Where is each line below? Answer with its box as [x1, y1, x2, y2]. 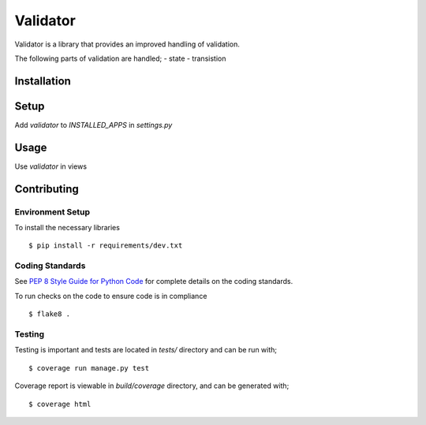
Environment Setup [14, 206, 91, 217]
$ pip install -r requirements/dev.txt [28, 241, 183, 250]
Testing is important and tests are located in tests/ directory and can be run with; [14, 345, 278, 355]
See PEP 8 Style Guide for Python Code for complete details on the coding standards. [14, 277, 293, 286]
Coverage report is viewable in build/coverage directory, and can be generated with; [14, 381, 290, 390]
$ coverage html [28, 399, 92, 408]
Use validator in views [14, 162, 87, 171]
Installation [14, 74, 71, 88]
